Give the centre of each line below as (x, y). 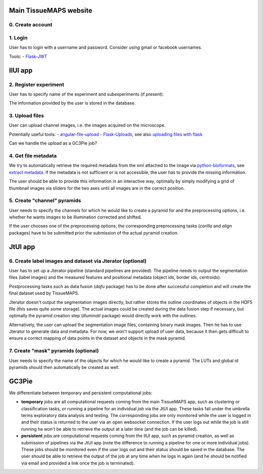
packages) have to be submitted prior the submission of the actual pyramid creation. (94, 233)
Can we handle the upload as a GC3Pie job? (53, 143)
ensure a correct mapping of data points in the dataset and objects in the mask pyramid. (97, 338)
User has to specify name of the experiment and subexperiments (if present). (86, 94)
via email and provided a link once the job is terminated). (78, 463)
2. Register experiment (37, 84)
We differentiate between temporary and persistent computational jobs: (81, 393)
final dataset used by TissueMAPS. (44, 293)
